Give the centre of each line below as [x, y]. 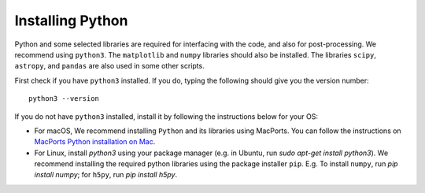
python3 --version [64, 99]
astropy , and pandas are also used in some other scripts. [109, 66]
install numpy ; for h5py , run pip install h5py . [105, 175]
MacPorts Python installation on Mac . [95, 142]
